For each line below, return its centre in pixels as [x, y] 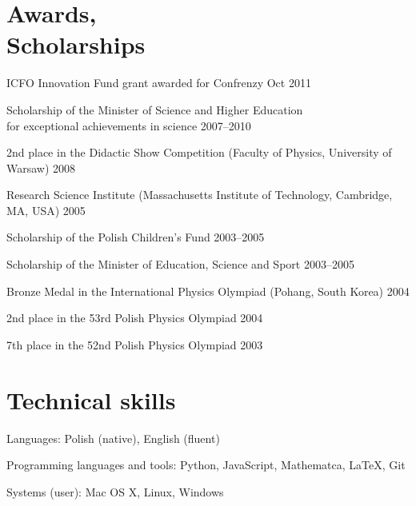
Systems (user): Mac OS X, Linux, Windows [115, 491]
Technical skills [91, 399]
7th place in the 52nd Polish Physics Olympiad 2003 [135, 344]
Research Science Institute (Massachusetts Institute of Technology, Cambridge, [200, 195]
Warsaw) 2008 [41, 167]
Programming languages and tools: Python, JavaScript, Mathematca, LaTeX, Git [206, 465]
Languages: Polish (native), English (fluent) [113, 438]
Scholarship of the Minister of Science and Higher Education [155, 109]
